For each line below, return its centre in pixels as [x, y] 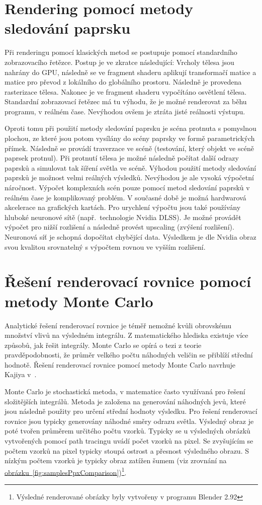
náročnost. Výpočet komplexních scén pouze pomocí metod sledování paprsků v [127, 188]
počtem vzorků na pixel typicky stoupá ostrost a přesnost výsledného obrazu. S [127, 450]
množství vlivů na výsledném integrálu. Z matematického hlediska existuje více [126, 335]
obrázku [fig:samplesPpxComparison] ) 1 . [66, 471]
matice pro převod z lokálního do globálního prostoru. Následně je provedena [123, 82]
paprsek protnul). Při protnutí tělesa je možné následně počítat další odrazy [122, 158]
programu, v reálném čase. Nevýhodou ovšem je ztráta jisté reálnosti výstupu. [125, 111]
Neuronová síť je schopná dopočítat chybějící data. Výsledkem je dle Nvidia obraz [130, 237]
